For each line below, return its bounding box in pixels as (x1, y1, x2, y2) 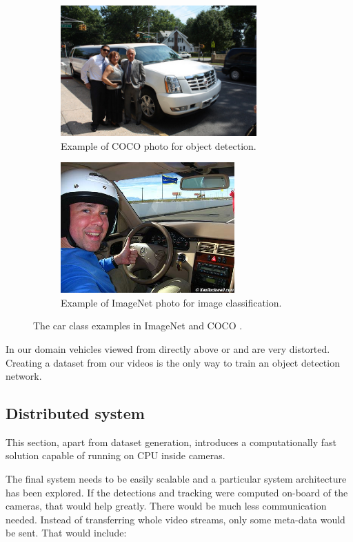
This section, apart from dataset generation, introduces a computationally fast (6, 434, 337, 449)
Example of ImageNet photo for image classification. (61, 295, 282, 309)
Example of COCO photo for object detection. (61, 138, 256, 153)
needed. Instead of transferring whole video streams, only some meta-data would (6, 512, 345, 526)
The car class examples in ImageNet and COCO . (33, 318, 243, 333)
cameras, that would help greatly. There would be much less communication (6, 499, 327, 513)
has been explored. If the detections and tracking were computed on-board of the (6, 485, 348, 499)
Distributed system (6, 403, 145, 424)
